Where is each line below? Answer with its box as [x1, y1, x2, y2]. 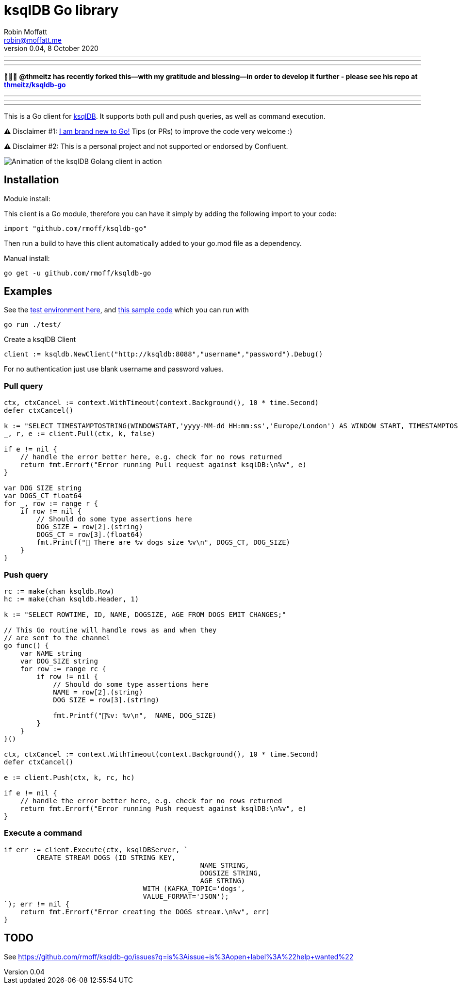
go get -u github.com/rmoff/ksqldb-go [4, 269, 151, 277]
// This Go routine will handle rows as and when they [4, 626, 217, 634]
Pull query [4, 381, 43, 391]
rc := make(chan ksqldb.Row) [4, 587, 114, 595]
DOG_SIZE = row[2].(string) [36, 523, 143, 531]
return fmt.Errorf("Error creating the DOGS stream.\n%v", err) [20, 907, 270, 916]
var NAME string [20, 649, 82, 657]
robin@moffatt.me [4, 35, 62, 44]
